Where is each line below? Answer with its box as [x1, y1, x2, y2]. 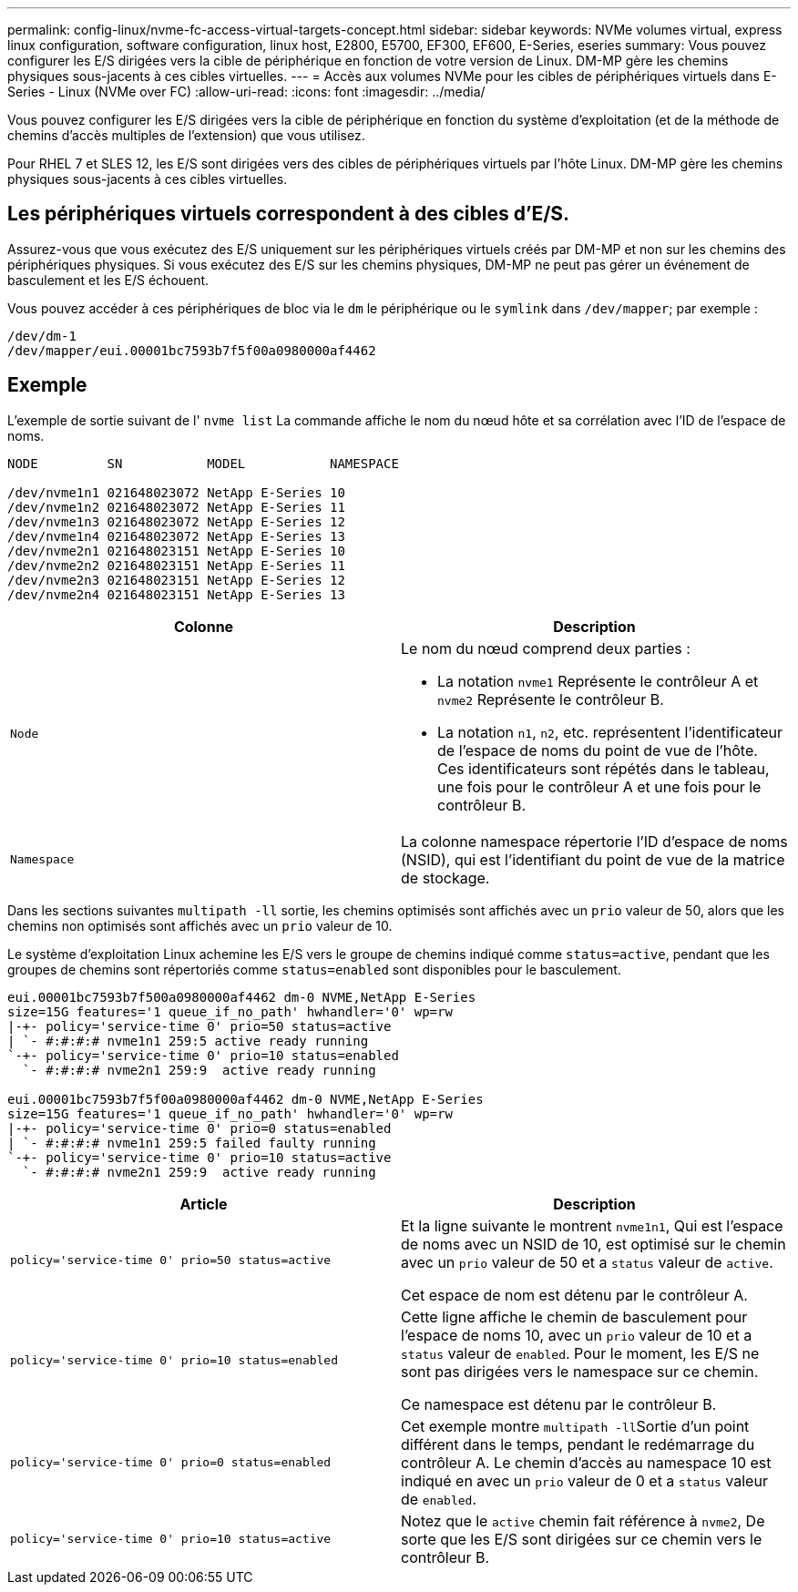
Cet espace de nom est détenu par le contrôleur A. [401, 1285, 748, 1304]
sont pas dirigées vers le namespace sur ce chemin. [401, 1362, 759, 1381]
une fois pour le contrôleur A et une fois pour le [437, 777, 762, 796]
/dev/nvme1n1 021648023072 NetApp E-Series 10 [7, 485, 345, 500]
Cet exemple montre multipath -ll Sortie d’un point [401, 1416, 750, 1435]
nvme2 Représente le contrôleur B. [437, 689, 664, 709]
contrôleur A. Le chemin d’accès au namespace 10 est [401, 1453, 772, 1472]
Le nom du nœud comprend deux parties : [401, 638, 691, 658]
